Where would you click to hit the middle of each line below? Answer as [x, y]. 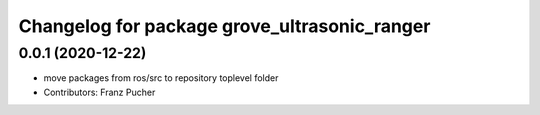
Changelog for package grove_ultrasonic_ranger [224, 26]
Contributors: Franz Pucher [99, 92]
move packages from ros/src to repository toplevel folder [161, 78]
